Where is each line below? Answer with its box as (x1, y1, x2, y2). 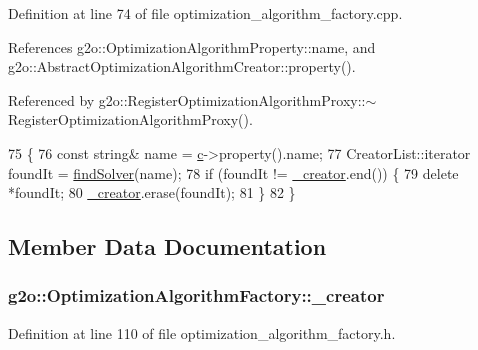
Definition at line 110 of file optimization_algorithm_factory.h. (8, 322, 396, 343)
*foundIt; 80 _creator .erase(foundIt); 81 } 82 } (8, 182, 296, 203)
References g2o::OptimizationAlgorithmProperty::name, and (8, 36, 376, 57)
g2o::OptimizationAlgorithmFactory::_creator (8, 283, 385, 308)
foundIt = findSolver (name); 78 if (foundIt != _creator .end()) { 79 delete (8, 162, 459, 183)
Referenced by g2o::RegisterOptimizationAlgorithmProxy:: (8, 89, 366, 110)
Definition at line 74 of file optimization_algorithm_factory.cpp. (8, 3, 403, 23)
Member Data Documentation (8, 231, 327, 262)
